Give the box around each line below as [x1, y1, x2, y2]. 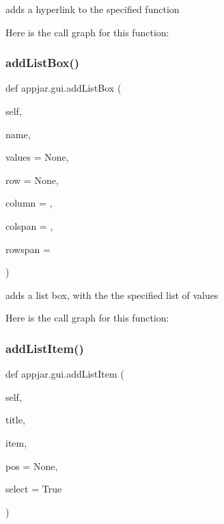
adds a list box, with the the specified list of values [5, 287, 219, 302]
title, [5, 412, 25, 427]
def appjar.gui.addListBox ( [5, 81, 122, 95]
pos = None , [5, 458, 58, 473]
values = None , [5, 150, 69, 164]
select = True [5, 482, 62, 496]
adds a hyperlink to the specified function [5, 2, 180, 16]
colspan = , [5, 218, 53, 233]
